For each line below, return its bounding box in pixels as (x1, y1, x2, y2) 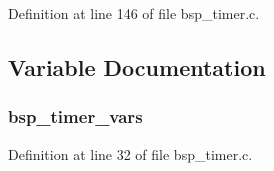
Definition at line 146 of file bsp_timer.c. (8, 3, 260, 23)
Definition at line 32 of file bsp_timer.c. (8, 143, 253, 164)
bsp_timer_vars (8, 104, 143, 129)
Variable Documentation (8, 51, 266, 82)
